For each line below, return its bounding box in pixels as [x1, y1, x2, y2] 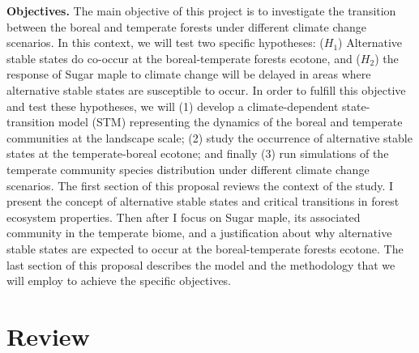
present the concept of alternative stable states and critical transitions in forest [6, 193, 400, 210]
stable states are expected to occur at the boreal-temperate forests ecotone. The [6, 240, 404, 257]
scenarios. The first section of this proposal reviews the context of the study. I [6, 176, 394, 194]
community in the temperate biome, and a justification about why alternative [6, 224, 392, 241]
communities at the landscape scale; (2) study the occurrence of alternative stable [6, 129, 413, 146]
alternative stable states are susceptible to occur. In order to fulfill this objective [6, 81, 406, 98]
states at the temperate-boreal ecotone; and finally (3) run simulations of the [6, 145, 389, 162]
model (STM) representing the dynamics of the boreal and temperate [58, 113, 403, 130]
